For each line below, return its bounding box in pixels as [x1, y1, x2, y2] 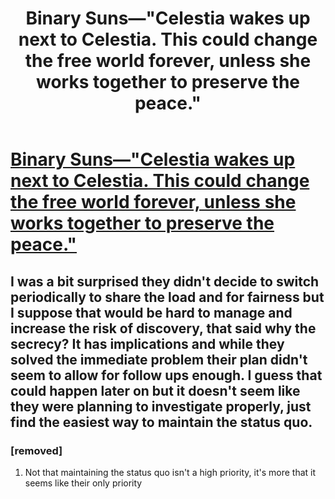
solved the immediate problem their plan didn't [10, 351, 308, 368]
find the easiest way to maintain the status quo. [10, 413, 313, 431]
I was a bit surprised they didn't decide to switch [10, 273, 320, 290]
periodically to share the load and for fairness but [10, 288, 325, 306]
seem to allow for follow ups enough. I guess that [10, 367, 323, 384]
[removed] [10, 443, 63, 457]
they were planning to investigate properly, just [10, 398, 312, 415]
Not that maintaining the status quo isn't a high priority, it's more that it [24, 466, 317, 478]
